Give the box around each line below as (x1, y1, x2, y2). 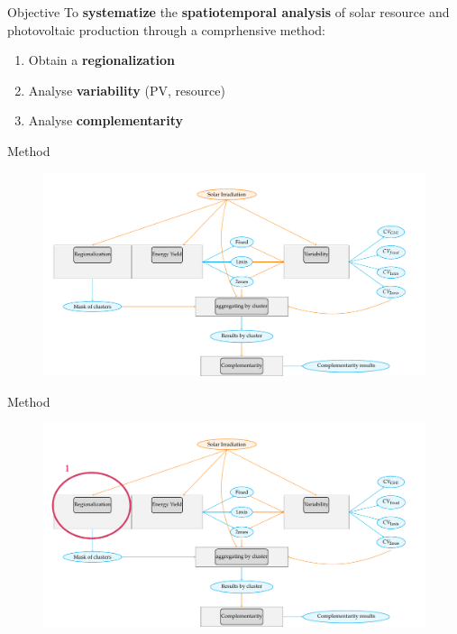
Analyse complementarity (28, 111, 183, 130)
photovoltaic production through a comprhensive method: (7, 20, 325, 39)
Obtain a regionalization (28, 51, 175, 69)
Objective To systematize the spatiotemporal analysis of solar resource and (7, 3, 450, 21)
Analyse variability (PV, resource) (28, 80, 225, 99)
